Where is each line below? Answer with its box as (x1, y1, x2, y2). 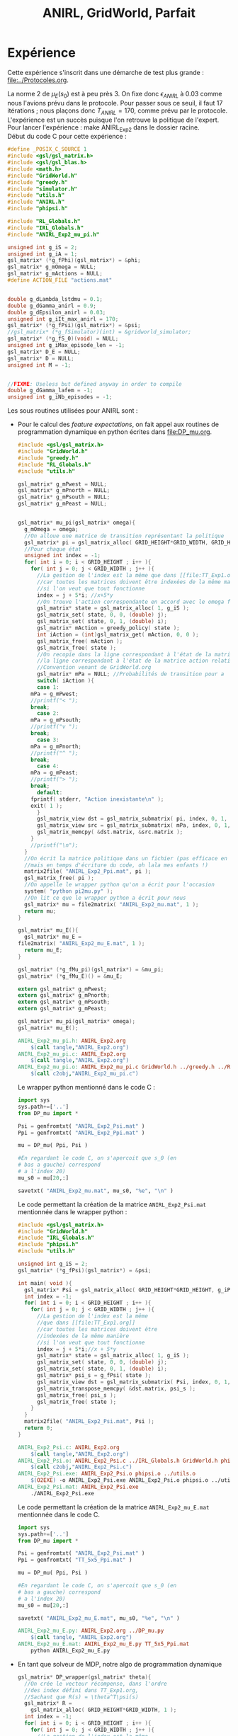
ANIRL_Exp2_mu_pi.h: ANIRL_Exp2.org (17, 1037, 126, 1044)
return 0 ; (24, 1424, 53, 1432)
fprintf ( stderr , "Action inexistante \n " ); (30, 795, 164, 803)
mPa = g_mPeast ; (30, 770, 79, 777)
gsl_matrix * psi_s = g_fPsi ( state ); (36, 1372, 152, 1379)
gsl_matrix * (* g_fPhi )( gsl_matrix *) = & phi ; (7, 257, 141, 264)
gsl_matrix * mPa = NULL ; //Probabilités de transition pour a (36, 670, 225, 678)
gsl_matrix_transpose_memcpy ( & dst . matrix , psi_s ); (36, 1385, 196, 1392)
